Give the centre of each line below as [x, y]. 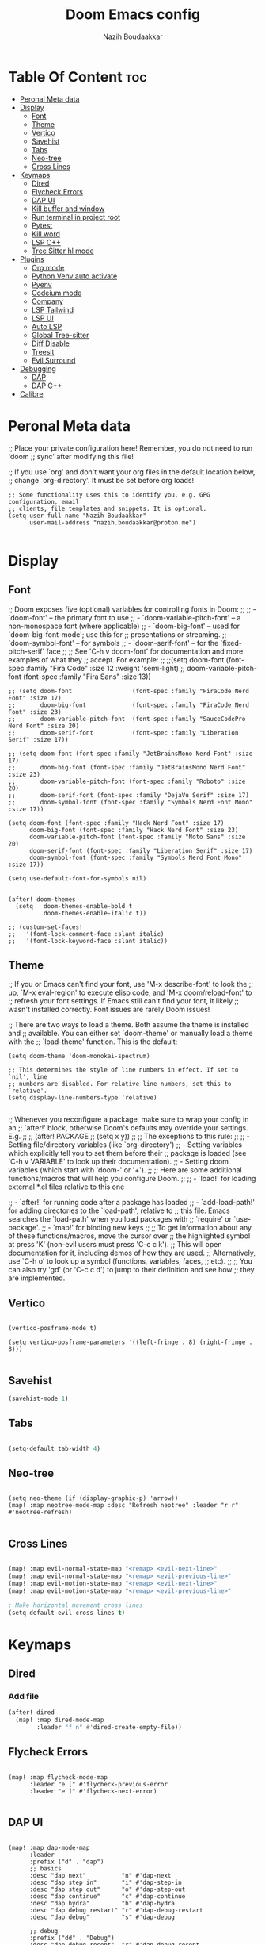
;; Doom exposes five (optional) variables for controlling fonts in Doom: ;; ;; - [132, 609]
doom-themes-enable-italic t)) [95, 913]
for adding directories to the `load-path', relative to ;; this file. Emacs [119, 1210]
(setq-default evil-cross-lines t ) [67, 1613]
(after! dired [32, 1713]
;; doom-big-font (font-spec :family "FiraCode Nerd [129, 705]
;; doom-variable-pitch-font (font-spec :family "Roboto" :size [127, 781]
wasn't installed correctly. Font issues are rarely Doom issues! [109, 1010]
